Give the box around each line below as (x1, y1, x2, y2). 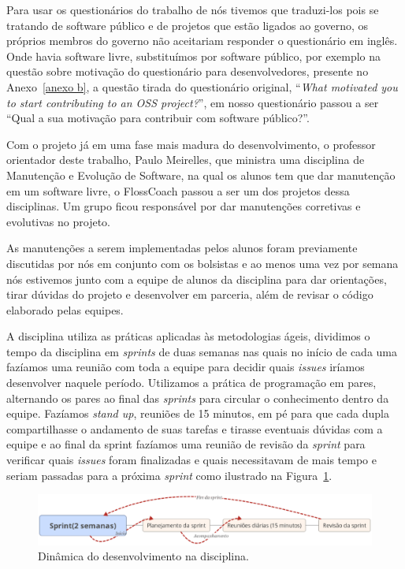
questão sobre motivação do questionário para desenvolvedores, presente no (6, 63, 369, 80)
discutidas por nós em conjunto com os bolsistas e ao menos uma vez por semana (6, 255, 399, 271)
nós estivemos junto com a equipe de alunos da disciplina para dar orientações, (6, 270, 387, 287)
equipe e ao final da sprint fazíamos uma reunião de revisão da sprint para (6, 436, 366, 452)
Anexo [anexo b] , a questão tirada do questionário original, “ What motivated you (6, 78, 398, 95)
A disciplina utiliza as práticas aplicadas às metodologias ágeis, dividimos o (6, 328, 370, 344)
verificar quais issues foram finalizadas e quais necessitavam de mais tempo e (6, 452, 377, 468)
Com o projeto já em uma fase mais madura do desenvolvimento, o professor (6, 136, 376, 152)
